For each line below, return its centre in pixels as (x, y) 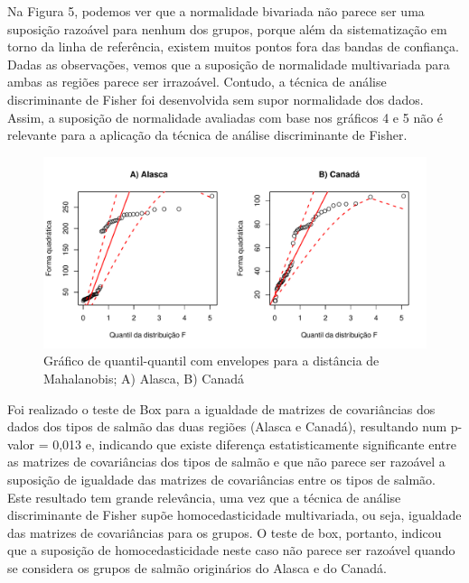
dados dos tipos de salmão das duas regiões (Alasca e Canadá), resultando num (227, 426)
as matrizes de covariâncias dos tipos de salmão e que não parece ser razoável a (226, 462)
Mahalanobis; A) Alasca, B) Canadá (144, 378)
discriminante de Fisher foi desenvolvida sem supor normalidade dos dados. (216, 99)
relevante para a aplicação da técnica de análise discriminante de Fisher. (207, 135)
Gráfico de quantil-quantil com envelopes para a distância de (211, 361)
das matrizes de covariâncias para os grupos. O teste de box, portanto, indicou (225, 532)
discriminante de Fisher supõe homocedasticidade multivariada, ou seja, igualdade (234, 515)
